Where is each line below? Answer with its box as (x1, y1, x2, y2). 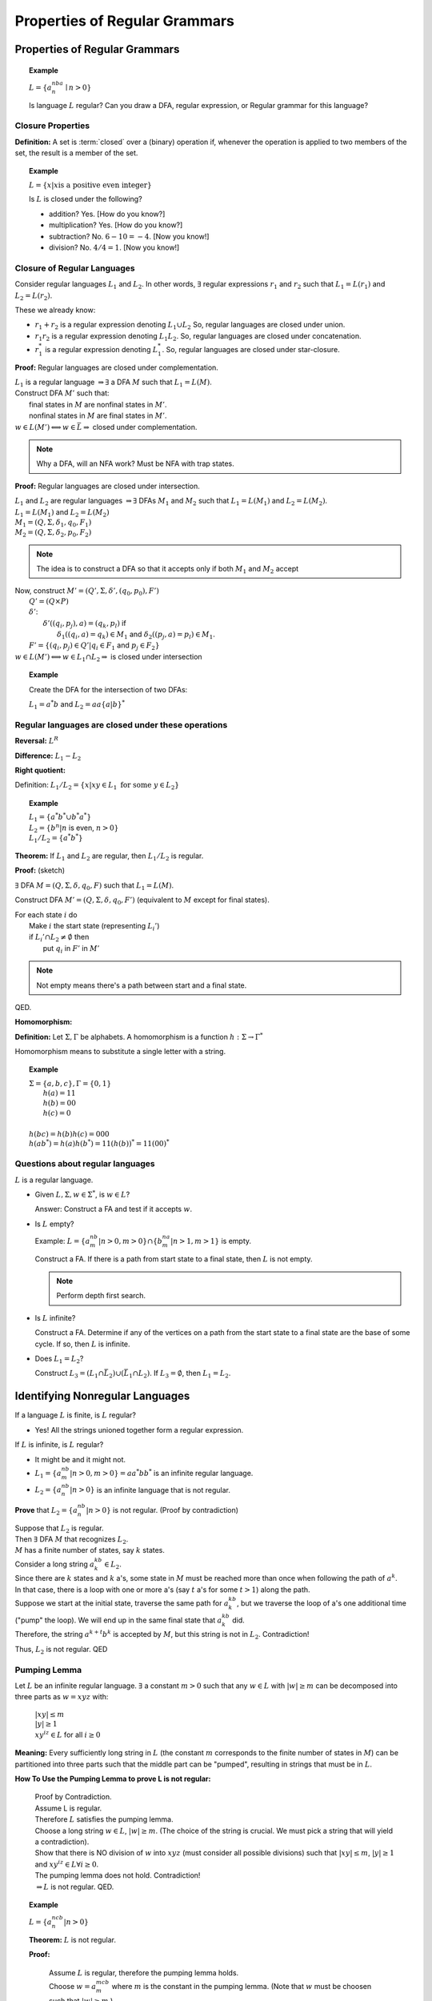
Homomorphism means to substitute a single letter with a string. (14, 1047, 226, 1057)
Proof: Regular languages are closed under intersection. (14, 481, 200, 491)
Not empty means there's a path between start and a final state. (36, 980, 247, 990)
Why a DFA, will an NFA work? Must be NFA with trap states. (36, 459, 235, 468)
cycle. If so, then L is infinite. (34, 1339, 131, 1349)
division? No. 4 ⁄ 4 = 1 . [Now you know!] (49, 243, 180, 252)
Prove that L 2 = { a (14, 1505, 78, 1517)
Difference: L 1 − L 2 (14, 751, 82, 762)
